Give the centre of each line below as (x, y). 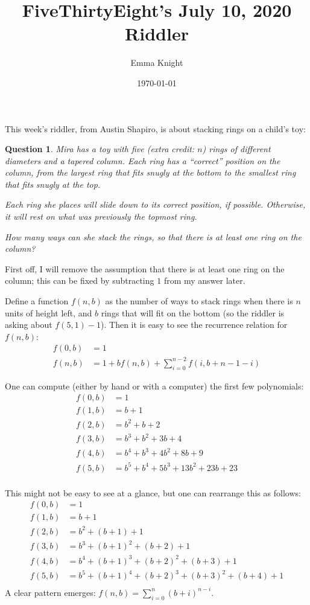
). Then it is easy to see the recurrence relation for (194, 325)
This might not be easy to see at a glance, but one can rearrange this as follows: (153, 492)
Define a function (37, 301)
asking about (29, 325)
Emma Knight (157, 62)
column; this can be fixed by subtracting (80, 280)
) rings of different (236, 149)
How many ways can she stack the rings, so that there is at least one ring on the (153, 236)
